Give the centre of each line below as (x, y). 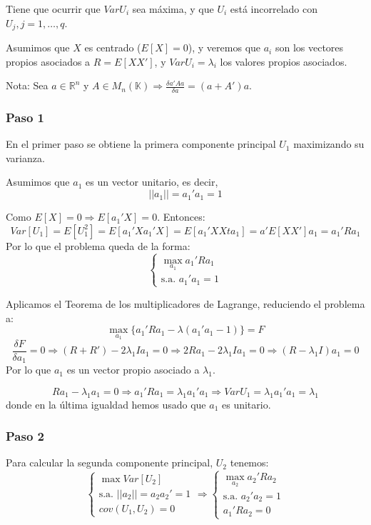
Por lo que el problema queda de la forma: (98, 245)
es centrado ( (113, 47)
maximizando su (329, 144)
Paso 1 (25, 117)
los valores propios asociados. (284, 61)
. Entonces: (181, 217)
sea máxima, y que (173, 9)
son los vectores (309, 47)
